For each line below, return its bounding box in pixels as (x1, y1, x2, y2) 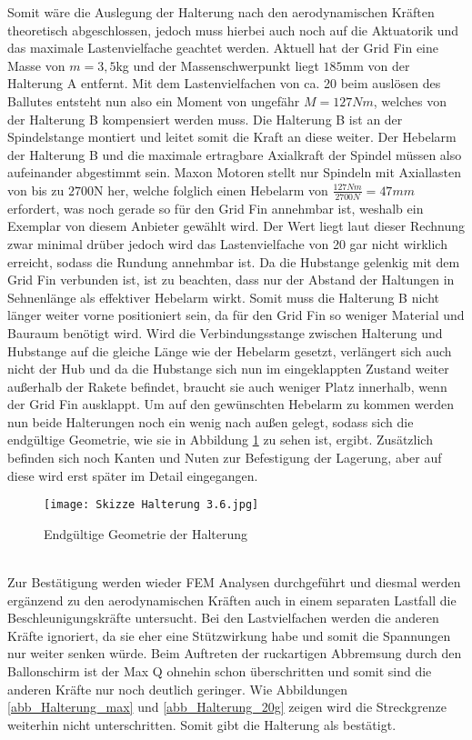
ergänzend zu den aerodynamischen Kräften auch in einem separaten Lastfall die (7, 590, 457, 609)
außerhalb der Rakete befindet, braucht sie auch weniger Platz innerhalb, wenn (7, 376, 447, 395)
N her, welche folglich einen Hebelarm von (93, 180, 328, 199)
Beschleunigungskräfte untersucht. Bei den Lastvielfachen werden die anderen (7, 608, 439, 627)
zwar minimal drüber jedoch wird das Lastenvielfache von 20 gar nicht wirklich (7, 234, 447, 253)
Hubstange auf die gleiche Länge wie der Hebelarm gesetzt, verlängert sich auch (7, 341, 452, 360)
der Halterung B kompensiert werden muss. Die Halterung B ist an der (7, 109, 403, 128)
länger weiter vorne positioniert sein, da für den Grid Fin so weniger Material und (7, 305, 465, 325)
